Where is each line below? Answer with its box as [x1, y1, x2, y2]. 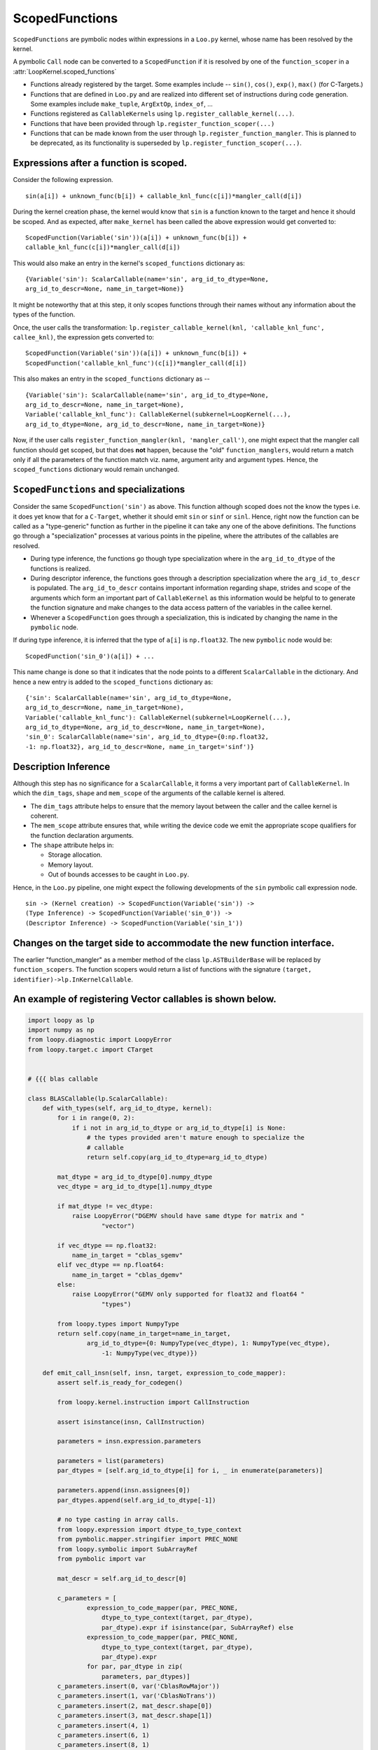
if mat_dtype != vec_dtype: [57, 1202, 154, 1210]
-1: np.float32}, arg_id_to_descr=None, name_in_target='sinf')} [25, 743, 255, 750]
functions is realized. [30, 564, 91, 573]
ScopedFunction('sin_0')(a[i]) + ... [25, 652, 155, 660]
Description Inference [13, 760, 111, 773]
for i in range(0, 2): [57, 1114, 136, 1122]
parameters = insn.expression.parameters [57, 1437, 202, 1445]
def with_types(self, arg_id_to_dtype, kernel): [42, 1105, 213, 1112]
